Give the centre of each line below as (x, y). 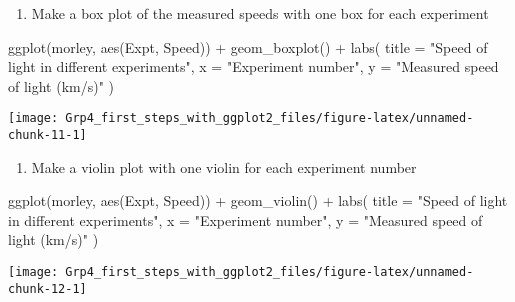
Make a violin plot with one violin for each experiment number (224, 166)
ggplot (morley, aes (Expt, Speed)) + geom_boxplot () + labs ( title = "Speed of (248, 46)
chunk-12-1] (47, 288)
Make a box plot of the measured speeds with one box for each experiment (260, 13)
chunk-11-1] (47, 135)
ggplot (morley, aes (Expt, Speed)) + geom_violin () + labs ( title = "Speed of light (258, 200)
